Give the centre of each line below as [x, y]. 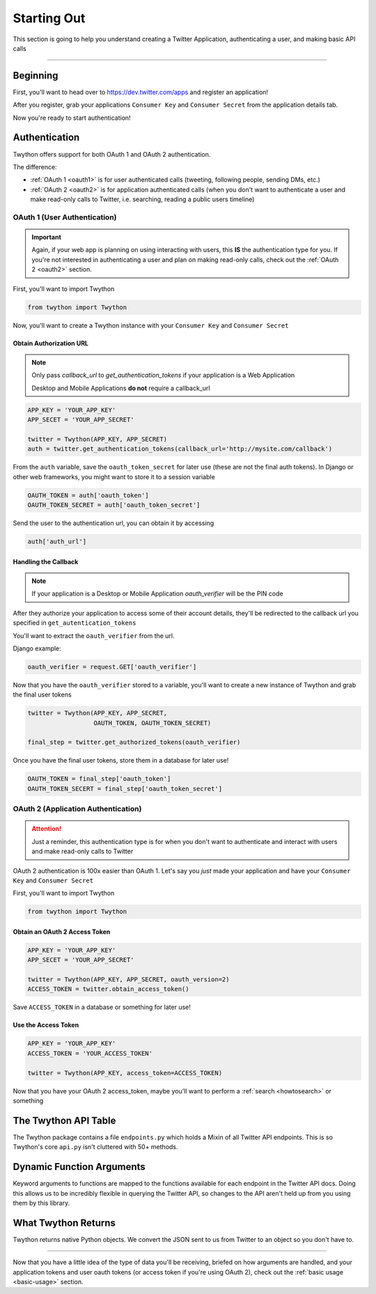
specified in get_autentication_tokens [75, 623]
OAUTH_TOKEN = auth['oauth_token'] [88, 495]
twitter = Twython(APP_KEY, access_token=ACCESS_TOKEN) [125, 1073]
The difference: [35, 166]
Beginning [36, 76]
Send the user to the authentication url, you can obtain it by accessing [113, 523]
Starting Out [49, 18]
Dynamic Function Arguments [79, 1167]
